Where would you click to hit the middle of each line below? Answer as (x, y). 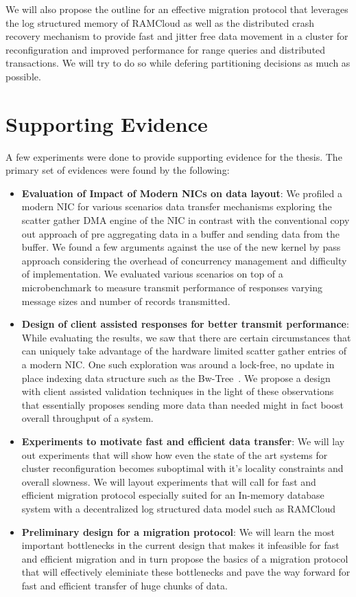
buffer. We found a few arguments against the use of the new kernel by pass (181, 247)
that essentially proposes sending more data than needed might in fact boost (182, 404)
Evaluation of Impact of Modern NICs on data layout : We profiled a (182, 193)
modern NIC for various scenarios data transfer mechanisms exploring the (177, 206)
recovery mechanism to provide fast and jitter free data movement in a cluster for (177, 36)
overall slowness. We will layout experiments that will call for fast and (169, 481)
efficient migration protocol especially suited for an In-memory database (173, 495)
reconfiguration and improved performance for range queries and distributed (166, 49)
